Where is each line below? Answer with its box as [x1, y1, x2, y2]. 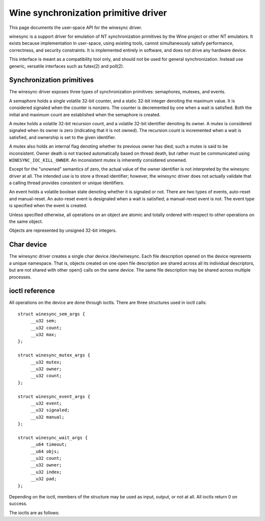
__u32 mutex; [30, 359, 62, 365]
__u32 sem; [30, 318, 57, 324]
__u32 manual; [30, 414, 65, 420]
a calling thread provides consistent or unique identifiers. [9, 180, 125, 186]
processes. [9, 274, 32, 280]
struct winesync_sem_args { [18, 311, 85, 317]
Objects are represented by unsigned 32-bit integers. [9, 227, 117, 233]
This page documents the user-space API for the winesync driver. [9, 25, 142, 30]
